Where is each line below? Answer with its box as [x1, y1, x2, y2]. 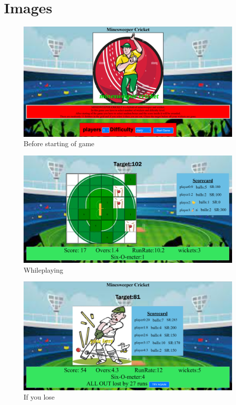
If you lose [24, 392, 55, 402]
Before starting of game [24, 138, 94, 149]
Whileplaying [24, 264, 63, 275]
